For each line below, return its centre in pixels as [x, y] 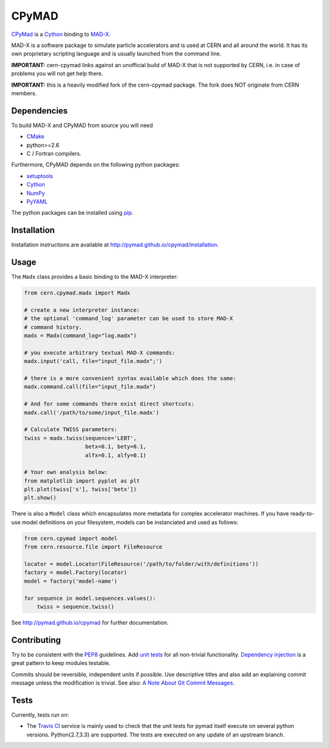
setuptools [40, 176]
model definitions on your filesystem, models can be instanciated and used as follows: [130, 522]
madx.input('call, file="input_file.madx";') [93, 361]
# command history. [53, 327]
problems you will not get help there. [57, 74]
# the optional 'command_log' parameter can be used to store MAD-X [129, 318]
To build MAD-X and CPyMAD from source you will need [82, 125]
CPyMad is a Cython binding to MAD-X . [61, 34]
